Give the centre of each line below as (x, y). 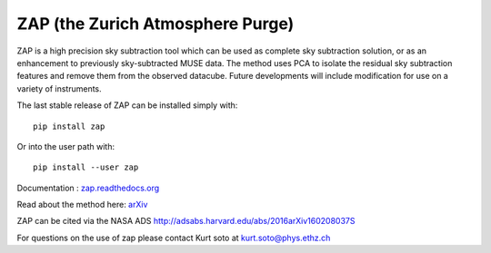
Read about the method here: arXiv (82, 205)
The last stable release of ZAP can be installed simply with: (127, 105)
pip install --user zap (86, 167)
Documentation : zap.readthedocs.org (88, 188)
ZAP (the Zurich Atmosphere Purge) (155, 24)
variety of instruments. (59, 88)
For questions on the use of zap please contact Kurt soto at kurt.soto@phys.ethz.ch (174, 238)
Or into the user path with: (66, 146)
